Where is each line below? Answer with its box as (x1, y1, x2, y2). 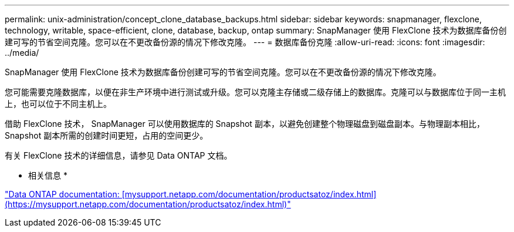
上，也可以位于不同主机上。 (5, 99, 111, 109)
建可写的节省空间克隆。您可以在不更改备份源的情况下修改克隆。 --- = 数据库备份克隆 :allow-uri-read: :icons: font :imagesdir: (5, 37, 485, 47)
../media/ (5, 48, 39, 58)
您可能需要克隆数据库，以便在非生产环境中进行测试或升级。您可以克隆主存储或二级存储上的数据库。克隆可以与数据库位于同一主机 (5, 87, 506, 97)
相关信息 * (28, 170, 67, 180)
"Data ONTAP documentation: (5, 189, 120, 199)
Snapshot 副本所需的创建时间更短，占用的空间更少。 (5, 130, 208, 140)
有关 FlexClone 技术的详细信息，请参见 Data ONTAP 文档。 (5, 150, 232, 160)
